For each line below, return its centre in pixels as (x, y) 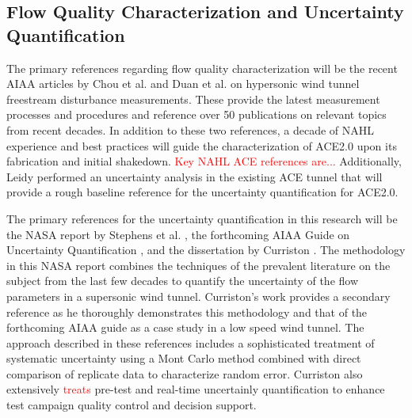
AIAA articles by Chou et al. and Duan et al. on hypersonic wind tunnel (183, 84)
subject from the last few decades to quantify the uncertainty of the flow (183, 281)
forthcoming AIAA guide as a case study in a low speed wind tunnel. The (185, 327)
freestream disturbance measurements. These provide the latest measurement (193, 99)
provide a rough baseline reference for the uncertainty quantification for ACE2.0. (202, 192)
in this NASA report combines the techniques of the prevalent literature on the (198, 265)
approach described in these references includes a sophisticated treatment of (191, 342)
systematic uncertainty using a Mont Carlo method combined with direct (184, 358)
